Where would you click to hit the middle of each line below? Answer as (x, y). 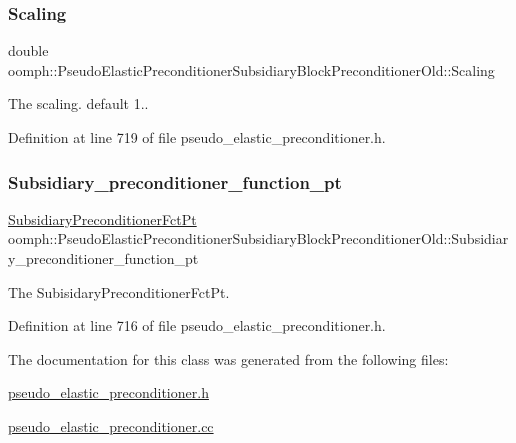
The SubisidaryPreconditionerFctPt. (119, 291)
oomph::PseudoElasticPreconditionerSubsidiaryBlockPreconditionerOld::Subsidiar (258, 238)
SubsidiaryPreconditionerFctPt (102, 218)
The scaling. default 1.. (78, 103)
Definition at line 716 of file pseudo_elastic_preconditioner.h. (197, 325)
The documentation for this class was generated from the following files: (228, 358)
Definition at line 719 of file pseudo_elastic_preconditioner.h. (197, 137)
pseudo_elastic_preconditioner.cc (111, 425)
